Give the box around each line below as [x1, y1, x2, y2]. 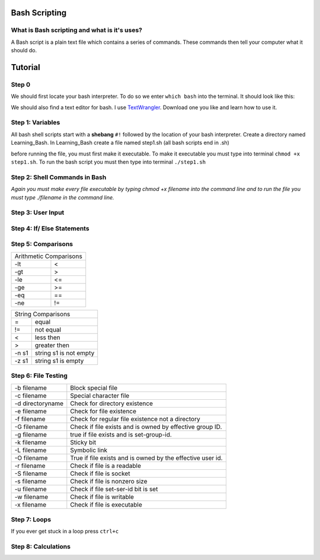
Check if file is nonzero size [70, 477, 148, 485]
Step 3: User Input [11, 208, 65, 217]
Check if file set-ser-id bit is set [70, 485, 158, 493]
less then [34, 333, 60, 341]
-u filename [14, 485, 47, 493]
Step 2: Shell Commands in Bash [11, 173, 107, 181]
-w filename [14, 492, 49, 501]
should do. [11, 47, 37, 54]
